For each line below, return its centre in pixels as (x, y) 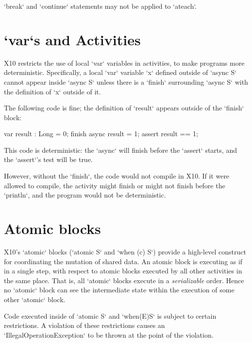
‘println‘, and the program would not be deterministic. (85, 195)
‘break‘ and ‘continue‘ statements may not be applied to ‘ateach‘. (101, 6)
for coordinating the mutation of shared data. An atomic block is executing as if (123, 261)
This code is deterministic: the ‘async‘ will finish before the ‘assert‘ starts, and (120, 150)
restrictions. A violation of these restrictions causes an (84, 325)
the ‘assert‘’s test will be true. (48, 159)
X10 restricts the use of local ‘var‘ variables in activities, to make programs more (124, 63)
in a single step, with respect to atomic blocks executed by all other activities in (123, 271)
